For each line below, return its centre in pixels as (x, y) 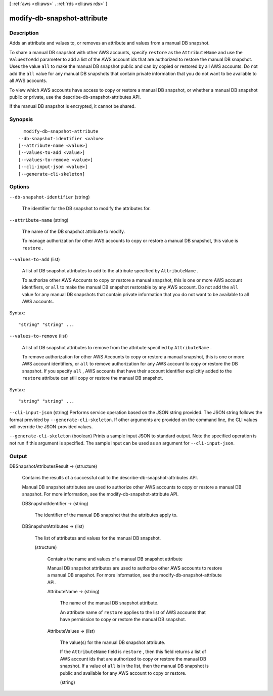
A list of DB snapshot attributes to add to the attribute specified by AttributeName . (110, 271)
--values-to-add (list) (35, 259)
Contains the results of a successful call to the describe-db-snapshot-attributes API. (110, 478)
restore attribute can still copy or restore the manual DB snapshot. (93, 378)
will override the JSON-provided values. (51, 427)
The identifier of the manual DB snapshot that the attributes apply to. (106, 515)
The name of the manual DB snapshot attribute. (109, 603)
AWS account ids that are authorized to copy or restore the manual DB (133, 659)
